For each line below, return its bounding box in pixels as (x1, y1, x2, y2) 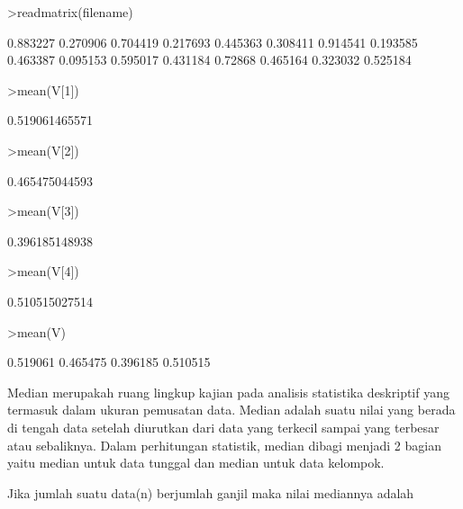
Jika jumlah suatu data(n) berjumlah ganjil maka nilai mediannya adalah (7, 483, 414, 502)
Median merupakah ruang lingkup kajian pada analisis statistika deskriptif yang (7, 382, 449, 401)
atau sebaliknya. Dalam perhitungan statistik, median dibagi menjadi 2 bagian (7, 435, 441, 454)
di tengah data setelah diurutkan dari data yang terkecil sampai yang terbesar (7, 417, 440, 436)
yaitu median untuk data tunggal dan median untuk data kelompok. (7, 453, 385, 472)
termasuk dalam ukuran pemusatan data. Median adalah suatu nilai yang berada (7, 400, 456, 419)
